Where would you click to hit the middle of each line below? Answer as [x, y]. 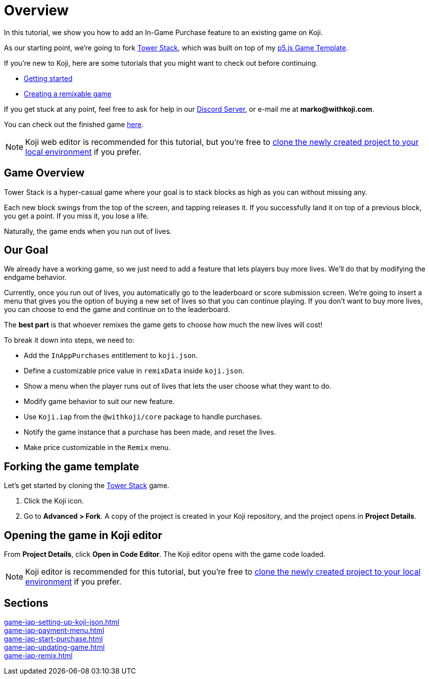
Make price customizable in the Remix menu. [97, 448]
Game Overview [44, 173]
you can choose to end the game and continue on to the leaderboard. [117, 310]
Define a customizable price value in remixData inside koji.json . [134, 371]
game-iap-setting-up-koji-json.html [62, 622]
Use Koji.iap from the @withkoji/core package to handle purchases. [143, 417]
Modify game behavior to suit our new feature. [99, 402]
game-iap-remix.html [38, 655]
